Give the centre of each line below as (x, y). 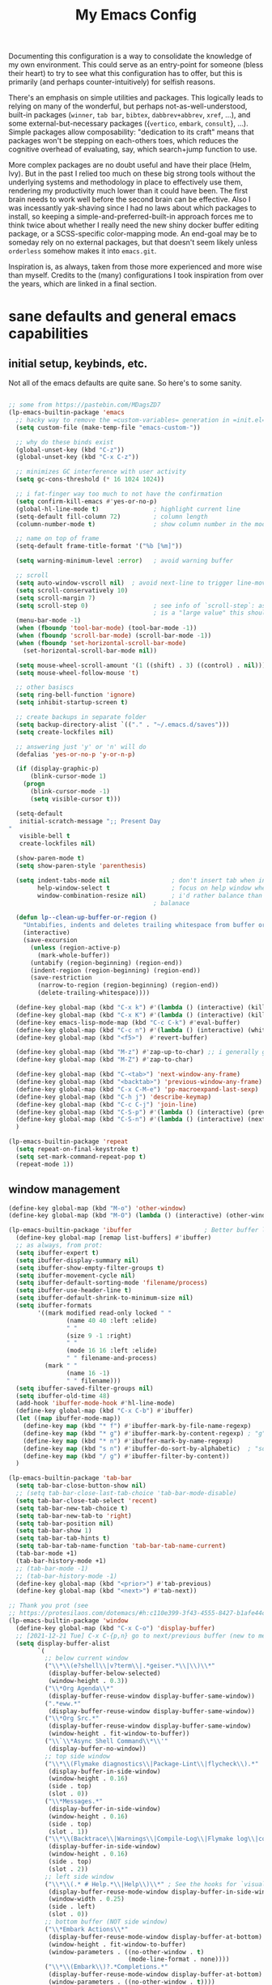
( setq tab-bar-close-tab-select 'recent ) (87, 1500)
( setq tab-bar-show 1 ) (54, 1531)
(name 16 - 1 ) (88, 1373)
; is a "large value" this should (211, 613)
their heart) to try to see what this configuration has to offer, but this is (125, 74)
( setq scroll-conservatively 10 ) (72, 590)
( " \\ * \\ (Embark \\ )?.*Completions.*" (106, 1967)
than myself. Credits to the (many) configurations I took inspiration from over (136, 275)
